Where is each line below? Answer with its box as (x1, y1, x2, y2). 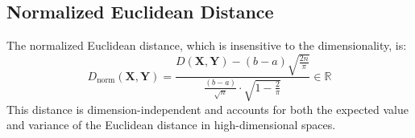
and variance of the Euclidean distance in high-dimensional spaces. (6, 116, 336, 133)
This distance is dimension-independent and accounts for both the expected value (6, 100, 409, 117)
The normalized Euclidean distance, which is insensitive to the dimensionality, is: (6, 37, 407, 54)
